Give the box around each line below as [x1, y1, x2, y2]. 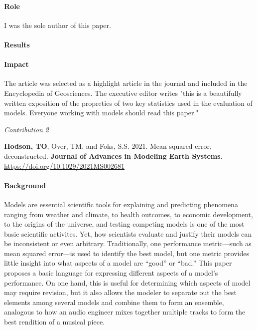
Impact [4, 59, 29, 69]
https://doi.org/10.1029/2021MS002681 [4, 160, 125, 171]
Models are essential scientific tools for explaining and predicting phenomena [4, 199, 238, 209]
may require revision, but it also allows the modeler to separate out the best [4, 287, 237, 298]
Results [4, 39, 30, 49]
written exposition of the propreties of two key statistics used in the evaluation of [4, 97, 253, 108]
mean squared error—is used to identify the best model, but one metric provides [4, 248, 250, 258]
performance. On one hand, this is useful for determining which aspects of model [4, 277, 251, 288]
